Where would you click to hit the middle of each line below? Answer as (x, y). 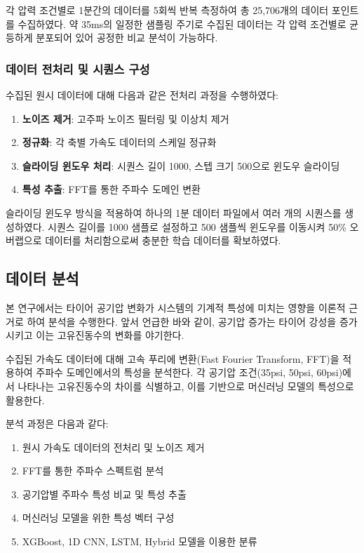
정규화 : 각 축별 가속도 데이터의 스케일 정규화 (119, 142)
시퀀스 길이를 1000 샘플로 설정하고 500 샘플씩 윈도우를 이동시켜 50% (197, 226)
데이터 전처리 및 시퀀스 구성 (78, 68)
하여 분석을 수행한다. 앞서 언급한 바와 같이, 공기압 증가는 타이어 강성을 (182, 321)
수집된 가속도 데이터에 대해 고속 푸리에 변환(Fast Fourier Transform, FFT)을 (173, 358)
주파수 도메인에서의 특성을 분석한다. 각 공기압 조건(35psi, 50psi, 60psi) (189, 372)
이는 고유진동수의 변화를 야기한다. (110, 335)
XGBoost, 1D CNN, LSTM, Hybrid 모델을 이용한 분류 (140, 541)
